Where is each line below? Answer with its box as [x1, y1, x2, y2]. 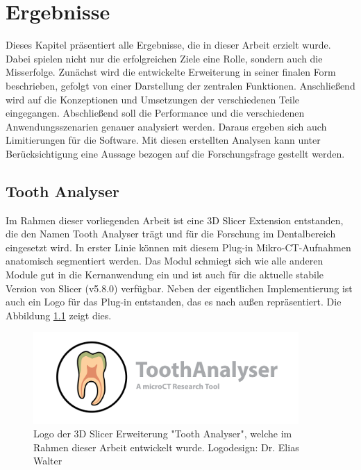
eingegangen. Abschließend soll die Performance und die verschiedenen [6, 106, 305, 120]
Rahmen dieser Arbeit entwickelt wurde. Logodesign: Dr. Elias [33, 439, 299, 454]
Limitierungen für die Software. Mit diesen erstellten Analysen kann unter [6, 133, 321, 147]
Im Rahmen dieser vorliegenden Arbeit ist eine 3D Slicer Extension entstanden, [6, 212, 344, 227]
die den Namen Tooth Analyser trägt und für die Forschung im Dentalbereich [6, 226, 336, 241]
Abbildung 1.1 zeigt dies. [6, 308, 112, 322]
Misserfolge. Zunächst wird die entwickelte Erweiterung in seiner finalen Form [6, 65, 336, 79]
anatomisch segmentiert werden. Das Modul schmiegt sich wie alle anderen [6, 253, 324, 268]
